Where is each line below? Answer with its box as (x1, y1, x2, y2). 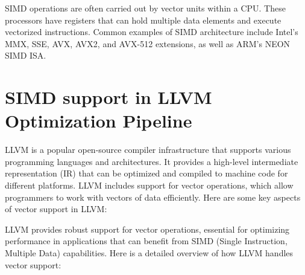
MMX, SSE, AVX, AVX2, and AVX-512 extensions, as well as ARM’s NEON (5, 37, 291, 50)
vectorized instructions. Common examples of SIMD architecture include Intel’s (5, 25, 298, 38)
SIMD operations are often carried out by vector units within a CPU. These (5, 2, 286, 14)
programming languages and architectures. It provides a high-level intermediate (5, 155, 298, 167)
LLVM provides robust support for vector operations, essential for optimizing (5, 222, 290, 235)
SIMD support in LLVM (5, 85, 212, 109)
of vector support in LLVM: (5, 202, 107, 215)
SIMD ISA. (5, 49, 46, 62)
